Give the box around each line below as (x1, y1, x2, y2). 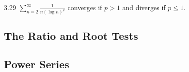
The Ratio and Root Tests (4, 28, 138, 43)
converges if (67, 2, 102, 12)
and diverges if (122, 2, 166, 12)
